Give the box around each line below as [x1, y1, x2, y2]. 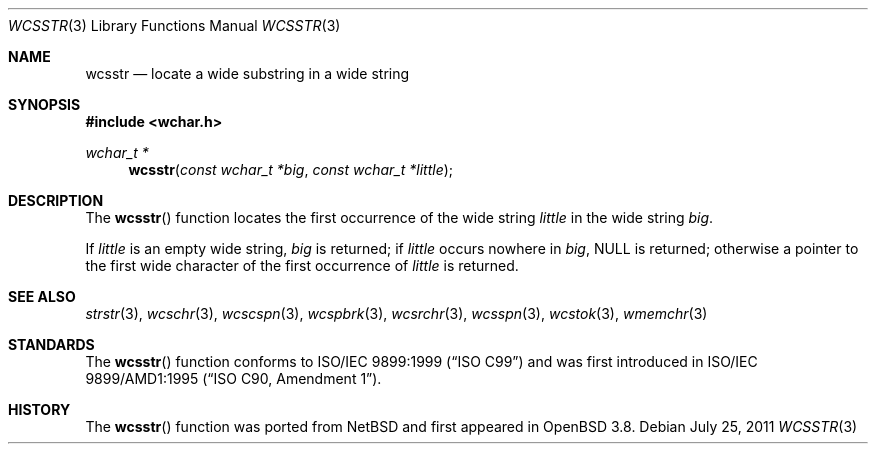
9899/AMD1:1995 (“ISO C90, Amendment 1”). [85, 370, 382, 387]
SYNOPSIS [8, 96, 81, 113]
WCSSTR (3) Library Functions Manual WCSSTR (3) [8, 17, 341, 34]
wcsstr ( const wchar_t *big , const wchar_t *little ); [128, 161, 454, 178]
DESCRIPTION [8, 192, 104, 209]
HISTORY [8, 401, 71, 418]
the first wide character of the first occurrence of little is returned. [85, 257, 519, 274]
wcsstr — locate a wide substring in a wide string [85, 65, 410, 82]
